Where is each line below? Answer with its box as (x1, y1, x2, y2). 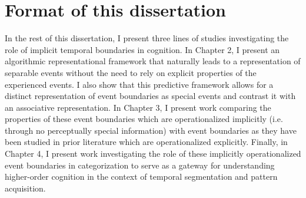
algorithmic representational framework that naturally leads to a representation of (5, 55, 301, 67)
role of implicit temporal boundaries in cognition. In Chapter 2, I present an (5, 43, 280, 55)
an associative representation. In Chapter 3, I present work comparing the (5, 101, 271, 113)
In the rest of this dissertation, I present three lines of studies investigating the (5, 32, 289, 44)
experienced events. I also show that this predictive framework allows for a (5, 78, 274, 90)
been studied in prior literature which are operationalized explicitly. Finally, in (5, 136, 288, 148)
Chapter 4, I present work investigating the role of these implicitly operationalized (5, 147, 301, 160)
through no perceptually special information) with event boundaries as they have (5, 124, 297, 136)
